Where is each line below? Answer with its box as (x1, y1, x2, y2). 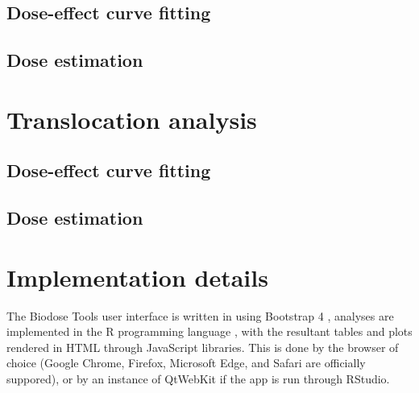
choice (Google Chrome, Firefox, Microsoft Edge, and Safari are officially (6, 354, 366, 371)
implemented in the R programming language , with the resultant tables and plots (6, 323, 413, 340)
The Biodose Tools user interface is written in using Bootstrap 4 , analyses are (6, 307, 394, 324)
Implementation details (6, 260, 268, 293)
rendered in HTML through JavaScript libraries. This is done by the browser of (6, 338, 399, 355)
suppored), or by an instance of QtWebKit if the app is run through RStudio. (6, 370, 390, 387)
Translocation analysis (6, 102, 257, 135)
